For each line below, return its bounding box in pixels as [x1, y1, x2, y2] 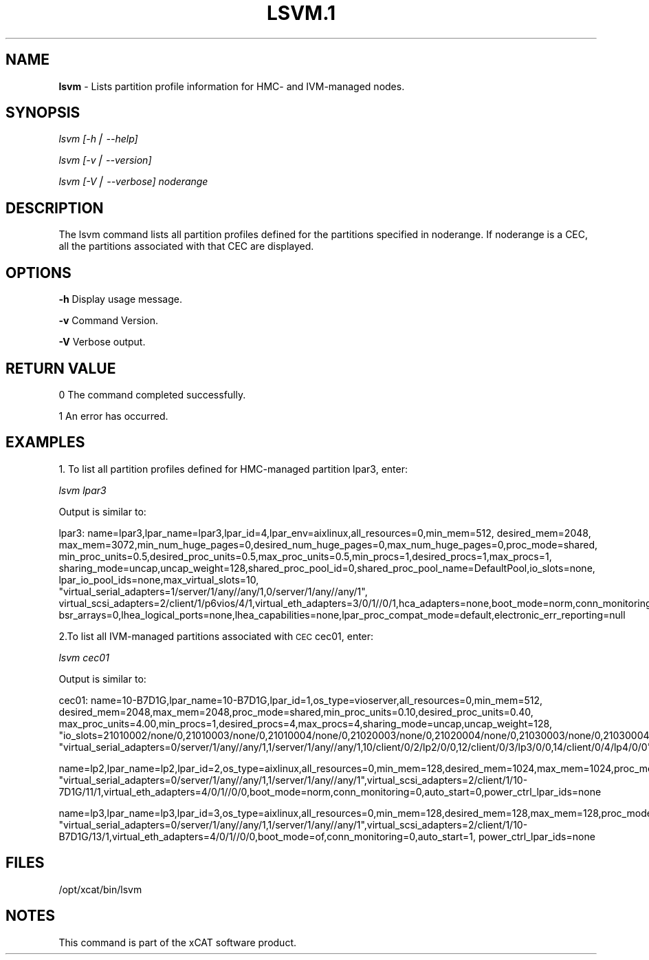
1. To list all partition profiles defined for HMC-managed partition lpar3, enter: [58, 462, 408, 475]
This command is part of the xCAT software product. [58, 936, 296, 948]
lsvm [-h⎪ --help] [58, 133, 138, 145]
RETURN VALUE [5, 359, 116, 377]
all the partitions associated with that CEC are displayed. [58, 240, 314, 253]
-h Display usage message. [58, 293, 182, 306]
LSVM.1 [266, 1, 336, 25]
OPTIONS [5, 264, 71, 281]
